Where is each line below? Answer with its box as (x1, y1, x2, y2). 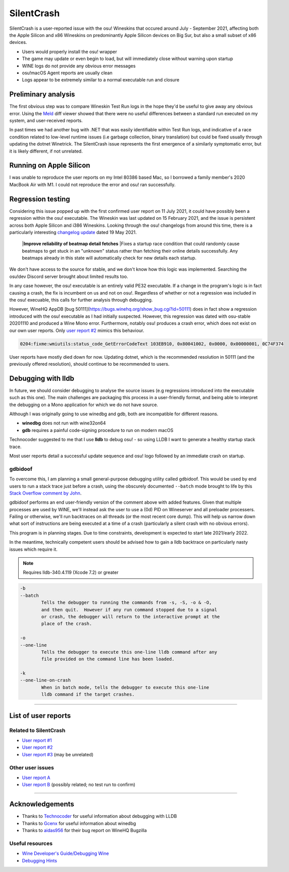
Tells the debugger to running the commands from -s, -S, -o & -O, (41, 600, 212, 606)
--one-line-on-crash (20, 677, 71, 683)
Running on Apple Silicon (9, 161, 90, 170)
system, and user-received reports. (9, 117, 83, 123)
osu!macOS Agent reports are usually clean (22, 70, 113, 76)
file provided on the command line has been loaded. (41, 656, 175, 662)
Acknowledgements (9, 800, 74, 808)
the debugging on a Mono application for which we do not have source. (9, 402, 159, 408)
